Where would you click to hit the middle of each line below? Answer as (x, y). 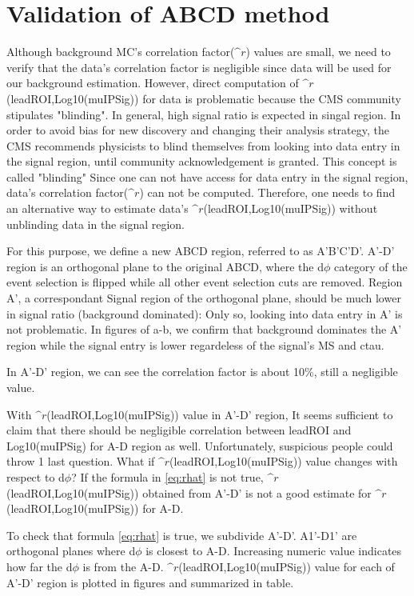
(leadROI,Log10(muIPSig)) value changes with (284, 461)
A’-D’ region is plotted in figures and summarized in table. (150, 582)
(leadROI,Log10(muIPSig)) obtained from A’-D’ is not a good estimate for (189, 492)
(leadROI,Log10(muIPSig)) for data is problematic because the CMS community (204, 98)
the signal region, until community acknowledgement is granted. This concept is (202, 161)
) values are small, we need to (318, 52)
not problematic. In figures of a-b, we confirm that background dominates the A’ (204, 329)
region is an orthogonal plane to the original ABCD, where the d (165, 266)
